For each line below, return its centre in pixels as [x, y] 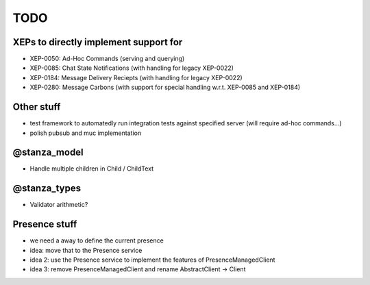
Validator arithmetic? [59, 205]
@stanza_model [48, 152]
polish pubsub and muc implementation [86, 133]
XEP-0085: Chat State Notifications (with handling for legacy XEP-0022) [132, 68]
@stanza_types [47, 188]
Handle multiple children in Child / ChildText [92, 169]
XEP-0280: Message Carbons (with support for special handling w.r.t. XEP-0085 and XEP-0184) [165, 87]
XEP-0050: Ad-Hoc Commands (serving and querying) [107, 59]
